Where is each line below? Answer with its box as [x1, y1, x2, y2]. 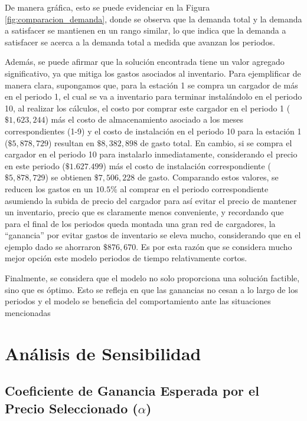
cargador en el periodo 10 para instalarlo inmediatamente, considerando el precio [5, 148, 298, 160]
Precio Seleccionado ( [5, 399, 138, 417]
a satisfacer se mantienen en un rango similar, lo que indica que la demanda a [5, 24, 286, 37]
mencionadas [5, 306, 51, 318]
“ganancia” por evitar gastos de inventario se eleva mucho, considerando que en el [5, 229, 301, 241]
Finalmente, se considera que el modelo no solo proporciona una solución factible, [5, 272, 300, 284]
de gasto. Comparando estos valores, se [137, 171, 279, 183]
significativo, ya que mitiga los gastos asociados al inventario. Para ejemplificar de [5, 67, 301, 79]
